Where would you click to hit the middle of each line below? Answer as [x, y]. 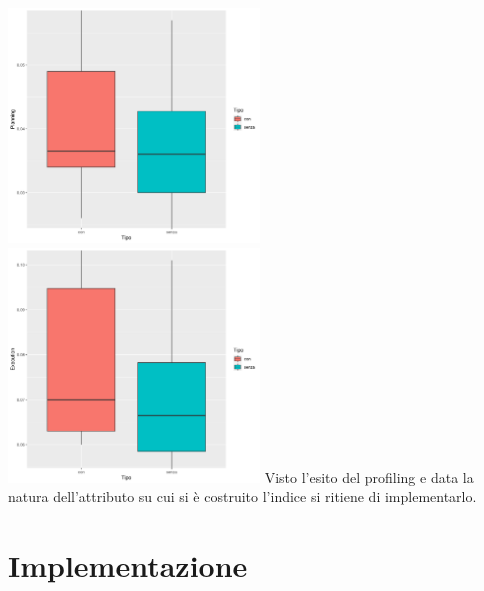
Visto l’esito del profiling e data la [369, 476]
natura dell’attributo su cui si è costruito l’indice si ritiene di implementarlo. [242, 496]
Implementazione [128, 565]
